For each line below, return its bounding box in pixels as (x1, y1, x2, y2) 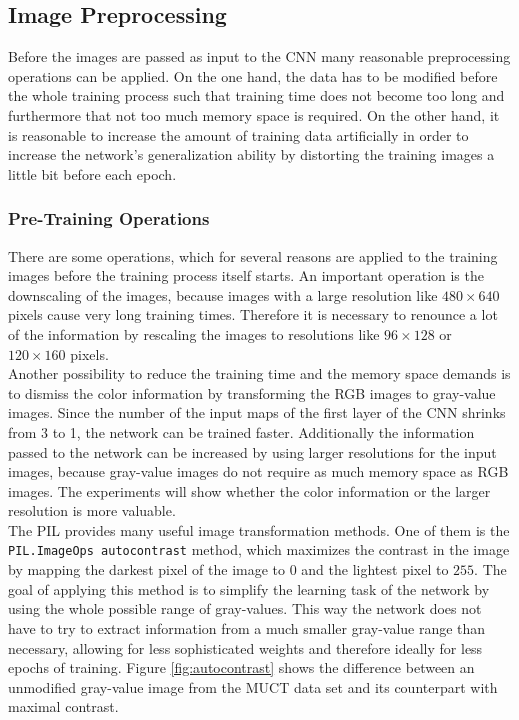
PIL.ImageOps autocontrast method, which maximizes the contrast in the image (8, 539, 510, 560)
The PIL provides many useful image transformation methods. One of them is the (8, 519, 510, 540)
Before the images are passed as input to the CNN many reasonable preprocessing (8, 46, 511, 67)
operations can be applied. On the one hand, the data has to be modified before (8, 65, 498, 86)
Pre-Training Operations (8, 206, 210, 231)
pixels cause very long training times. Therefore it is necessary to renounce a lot (8, 304, 498, 325)
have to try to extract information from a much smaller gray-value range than (8, 617, 486, 638)
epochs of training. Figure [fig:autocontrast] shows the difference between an (8, 657, 475, 678)
